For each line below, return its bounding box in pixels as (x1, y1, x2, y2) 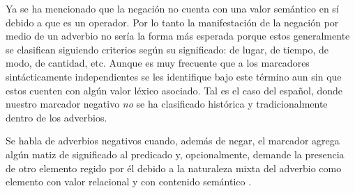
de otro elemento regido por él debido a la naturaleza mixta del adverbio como (6, 160, 342, 175)
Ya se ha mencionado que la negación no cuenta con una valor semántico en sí (6, 1, 339, 15)
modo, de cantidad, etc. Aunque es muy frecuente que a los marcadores (6, 56, 310, 70)
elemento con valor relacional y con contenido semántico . (6, 174, 252, 189)
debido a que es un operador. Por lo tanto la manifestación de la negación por (6, 15, 339, 29)
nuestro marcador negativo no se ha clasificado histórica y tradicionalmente (6, 96, 328, 111)
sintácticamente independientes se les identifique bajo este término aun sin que (6, 69, 342, 83)
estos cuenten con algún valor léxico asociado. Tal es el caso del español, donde (6, 83, 343, 97)
